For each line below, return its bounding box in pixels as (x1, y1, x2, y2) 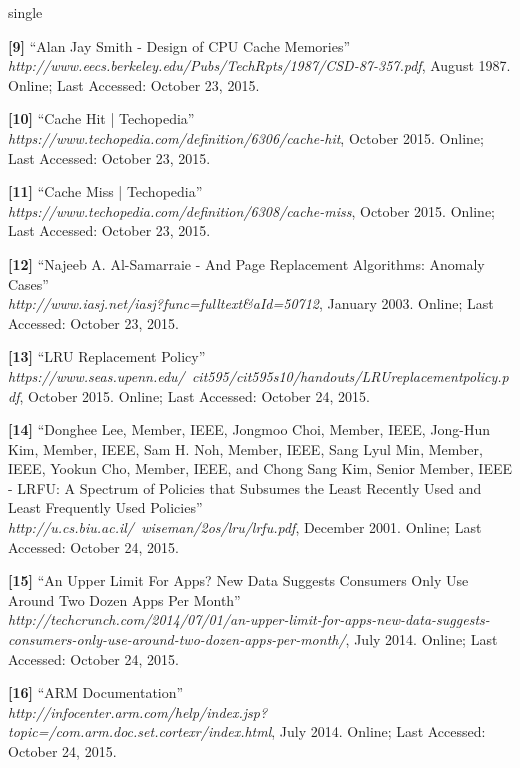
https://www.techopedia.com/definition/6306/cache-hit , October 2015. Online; (8, 127, 484, 148)
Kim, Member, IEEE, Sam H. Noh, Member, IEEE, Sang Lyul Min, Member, (8, 438, 483, 459)
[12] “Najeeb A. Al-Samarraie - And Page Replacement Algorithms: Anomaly (8, 253, 485, 274)
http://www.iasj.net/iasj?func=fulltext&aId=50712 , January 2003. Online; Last (8, 293, 494, 314)
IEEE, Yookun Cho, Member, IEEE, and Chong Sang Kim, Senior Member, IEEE (8, 458, 513, 479)
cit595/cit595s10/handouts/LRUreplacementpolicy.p (191, 365, 509, 386)
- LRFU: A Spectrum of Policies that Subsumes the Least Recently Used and (8, 477, 482, 498)
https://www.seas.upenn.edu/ (8, 365, 185, 386)
